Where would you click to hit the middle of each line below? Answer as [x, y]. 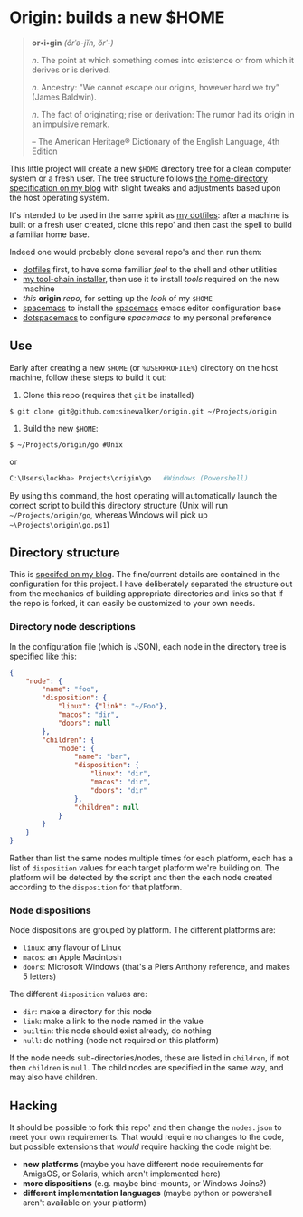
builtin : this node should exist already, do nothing [117, 1031]
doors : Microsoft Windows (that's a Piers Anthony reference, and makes [156, 967]
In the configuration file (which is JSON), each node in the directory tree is [148, 646]
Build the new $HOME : [60, 428]
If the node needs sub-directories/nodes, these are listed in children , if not [149, 1058]
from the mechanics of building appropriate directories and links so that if [146, 594]
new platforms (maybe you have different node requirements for [143, 1165]
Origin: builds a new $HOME [117, 18]
